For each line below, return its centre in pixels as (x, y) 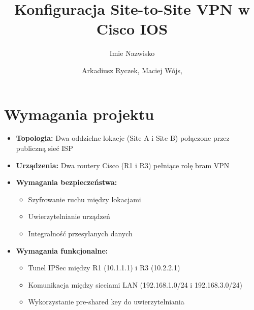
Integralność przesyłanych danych (80, 233)
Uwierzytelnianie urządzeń (69, 216)
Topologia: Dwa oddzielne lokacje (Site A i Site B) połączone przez (123, 138)
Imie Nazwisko (132, 53)
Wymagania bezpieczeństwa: (67, 182)
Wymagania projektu (79, 114)
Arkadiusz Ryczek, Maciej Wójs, (132, 70)
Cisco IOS (132, 29)
